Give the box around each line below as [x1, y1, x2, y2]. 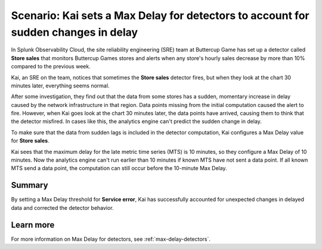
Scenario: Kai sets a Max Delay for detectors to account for [11, 9, 309, 22]
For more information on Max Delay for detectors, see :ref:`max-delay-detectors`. [11, 235, 211, 242]
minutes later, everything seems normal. [11, 82, 110, 89]
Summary [11, 180, 48, 190]
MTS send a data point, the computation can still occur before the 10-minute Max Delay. [11, 165, 227, 172]
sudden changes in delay [11, 26, 138, 39]
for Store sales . [11, 137, 50, 144]
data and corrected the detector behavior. [11, 204, 114, 211]
